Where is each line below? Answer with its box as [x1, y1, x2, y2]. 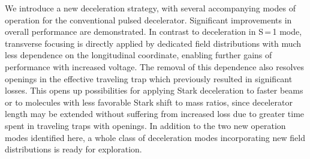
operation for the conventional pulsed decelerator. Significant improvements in [5, 13, 292, 26]
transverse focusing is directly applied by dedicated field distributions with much [5, 37, 302, 49]
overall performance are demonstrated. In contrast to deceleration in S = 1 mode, [5, 25, 302, 38]
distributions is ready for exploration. [5, 143, 142, 155]
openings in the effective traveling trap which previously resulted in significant [5, 72, 293, 85]
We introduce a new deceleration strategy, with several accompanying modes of [5, 2, 296, 14]
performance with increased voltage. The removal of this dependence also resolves [5, 60, 305, 73]
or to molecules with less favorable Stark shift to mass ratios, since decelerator [5, 95, 293, 108]
